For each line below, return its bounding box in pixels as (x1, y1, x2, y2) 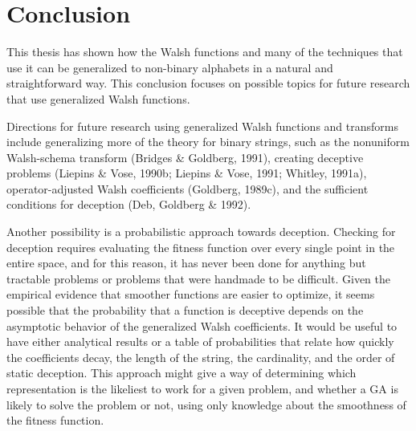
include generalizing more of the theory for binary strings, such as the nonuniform (6, 133, 410, 150)
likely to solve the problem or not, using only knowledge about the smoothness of (6, 396, 406, 413)
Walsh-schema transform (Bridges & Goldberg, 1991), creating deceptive (6, 148, 364, 165)
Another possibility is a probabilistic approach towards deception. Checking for (6, 223, 396, 240)
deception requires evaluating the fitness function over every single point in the (6, 238, 395, 255)
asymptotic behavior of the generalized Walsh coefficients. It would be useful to (6, 317, 398, 334)
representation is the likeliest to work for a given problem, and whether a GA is (6, 380, 398, 396)
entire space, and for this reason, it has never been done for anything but (6, 254, 366, 271)
